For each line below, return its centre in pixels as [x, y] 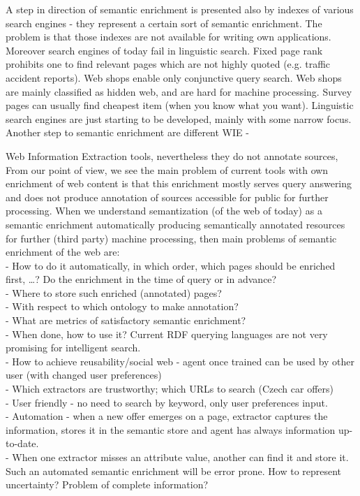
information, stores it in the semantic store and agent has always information [171, 429]
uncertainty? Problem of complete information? [107, 484]
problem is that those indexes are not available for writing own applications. [168, 37]
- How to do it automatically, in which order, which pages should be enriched [171, 265]
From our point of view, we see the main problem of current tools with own [167, 169]
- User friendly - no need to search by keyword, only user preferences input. [167, 402]
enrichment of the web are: [63, 252]
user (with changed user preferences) [84, 375]
